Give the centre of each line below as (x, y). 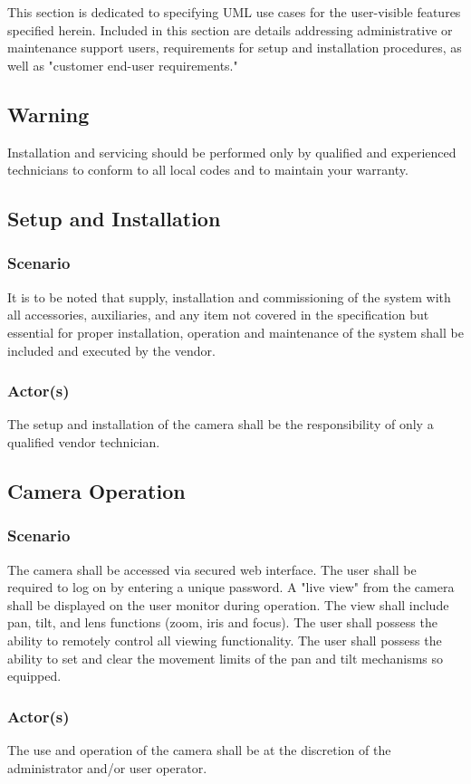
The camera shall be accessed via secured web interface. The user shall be (212, 569)
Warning (48, 114)
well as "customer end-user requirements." (123, 65)
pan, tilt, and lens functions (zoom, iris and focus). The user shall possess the (222, 622)
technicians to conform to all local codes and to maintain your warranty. (208, 170)
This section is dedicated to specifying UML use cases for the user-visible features (234, 12)
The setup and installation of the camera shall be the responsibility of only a (221, 424)
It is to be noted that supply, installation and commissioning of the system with (229, 296)
